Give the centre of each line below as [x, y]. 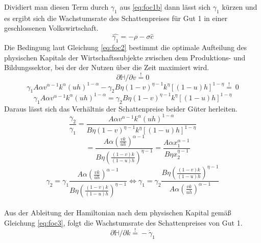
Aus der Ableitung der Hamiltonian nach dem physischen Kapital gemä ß [118, 213]
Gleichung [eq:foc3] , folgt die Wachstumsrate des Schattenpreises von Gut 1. [123, 223]
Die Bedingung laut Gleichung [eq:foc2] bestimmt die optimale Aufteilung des [126, 47]
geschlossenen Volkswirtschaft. [51, 28]
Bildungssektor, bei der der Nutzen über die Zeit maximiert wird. [107, 67]
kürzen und [240, 7]
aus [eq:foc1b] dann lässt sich [165, 7]
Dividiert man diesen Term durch [56, 7]
